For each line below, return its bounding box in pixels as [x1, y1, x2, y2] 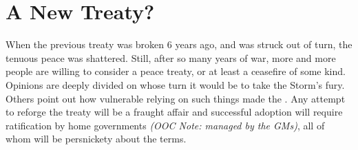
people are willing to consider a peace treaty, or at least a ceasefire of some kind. [6, 64, 346, 78]
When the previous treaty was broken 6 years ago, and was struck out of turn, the [6, 37, 352, 52]
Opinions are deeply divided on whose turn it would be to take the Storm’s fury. [6, 77, 345, 92]
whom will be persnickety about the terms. [6, 131, 187, 146]
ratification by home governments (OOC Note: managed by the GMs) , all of [6, 118, 325, 132]
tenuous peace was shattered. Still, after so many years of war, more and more [6, 50, 336, 65]
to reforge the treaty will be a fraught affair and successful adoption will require [6, 105, 343, 119]
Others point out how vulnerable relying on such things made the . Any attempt [6, 91, 346, 105]
